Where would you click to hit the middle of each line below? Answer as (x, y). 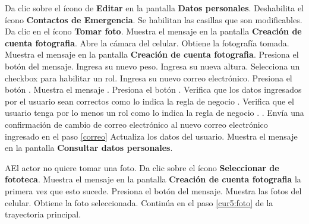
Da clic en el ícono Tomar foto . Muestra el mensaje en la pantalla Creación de (153, 31)
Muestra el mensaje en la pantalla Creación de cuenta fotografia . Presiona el (152, 54)
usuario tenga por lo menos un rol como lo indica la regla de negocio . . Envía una (154, 113)
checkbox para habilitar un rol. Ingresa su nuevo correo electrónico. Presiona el (149, 78)
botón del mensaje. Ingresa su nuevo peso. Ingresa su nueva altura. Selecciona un (152, 66)
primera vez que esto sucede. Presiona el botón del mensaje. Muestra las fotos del (153, 190)
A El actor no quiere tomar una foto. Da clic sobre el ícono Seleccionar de (142, 167)
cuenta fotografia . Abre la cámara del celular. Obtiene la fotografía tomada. (147, 42)
